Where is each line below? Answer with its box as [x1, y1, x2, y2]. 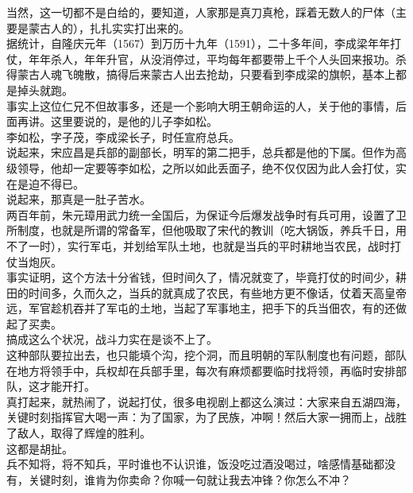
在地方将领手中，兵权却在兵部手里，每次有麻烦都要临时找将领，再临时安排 [6, 362, 396, 378]
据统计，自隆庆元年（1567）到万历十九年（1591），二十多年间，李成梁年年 [6, 35, 390, 52]
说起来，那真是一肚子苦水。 [6, 191, 151, 208]
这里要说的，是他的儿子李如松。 [50, 113, 218, 130]
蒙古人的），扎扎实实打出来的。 [28, 19, 190, 36]
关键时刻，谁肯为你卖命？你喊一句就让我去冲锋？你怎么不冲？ [28, 471, 351, 487]
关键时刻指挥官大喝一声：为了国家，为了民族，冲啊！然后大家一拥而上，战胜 [6, 409, 407, 425]
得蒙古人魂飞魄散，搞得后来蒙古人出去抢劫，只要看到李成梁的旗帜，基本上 [6, 66, 396, 83]
